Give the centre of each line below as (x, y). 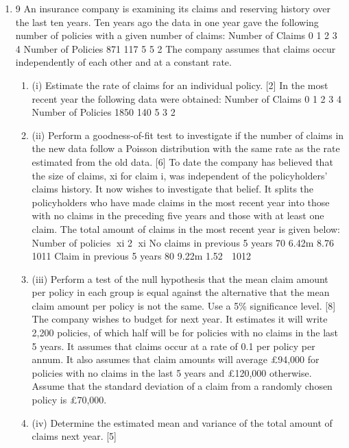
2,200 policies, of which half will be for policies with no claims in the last (185, 333)
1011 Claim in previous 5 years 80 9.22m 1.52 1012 (142, 256)
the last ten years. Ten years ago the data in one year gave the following (167, 22)
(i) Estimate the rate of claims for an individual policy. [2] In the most (180, 85)
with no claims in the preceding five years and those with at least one (178, 215)
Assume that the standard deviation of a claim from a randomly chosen (182, 386)
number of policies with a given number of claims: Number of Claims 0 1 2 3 (176, 35)
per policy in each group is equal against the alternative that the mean (181, 292)
